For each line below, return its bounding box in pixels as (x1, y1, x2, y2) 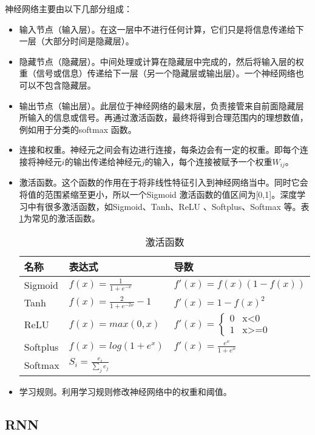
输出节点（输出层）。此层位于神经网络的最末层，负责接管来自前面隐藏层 (19, 99, 304, 112)
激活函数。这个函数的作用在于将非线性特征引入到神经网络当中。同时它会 (19, 176, 308, 189)
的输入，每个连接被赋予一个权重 (144, 155, 273, 167)
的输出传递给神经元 (64, 155, 141, 167)
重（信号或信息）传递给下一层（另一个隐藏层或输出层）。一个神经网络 (19, 67, 296, 79)
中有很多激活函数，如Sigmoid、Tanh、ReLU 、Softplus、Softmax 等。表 (27, 200, 310, 212)
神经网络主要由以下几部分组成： (5, 2, 132, 15)
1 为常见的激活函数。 (19, 212, 100, 224)
